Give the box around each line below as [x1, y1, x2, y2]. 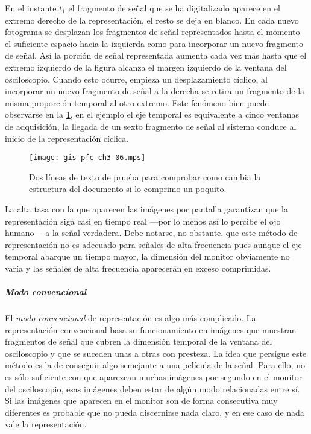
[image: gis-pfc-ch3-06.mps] [29, 153, 146, 162]
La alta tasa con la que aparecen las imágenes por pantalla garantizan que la [5, 202, 288, 215]
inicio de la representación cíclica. [5, 132, 129, 144]
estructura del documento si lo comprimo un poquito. [29, 182, 227, 195]
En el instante [5, 2, 57, 14]
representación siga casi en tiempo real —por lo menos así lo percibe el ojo [5, 214, 281, 227]
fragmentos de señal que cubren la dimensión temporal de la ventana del [5, 335, 272, 348]
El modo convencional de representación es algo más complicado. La [5, 311, 256, 324]
